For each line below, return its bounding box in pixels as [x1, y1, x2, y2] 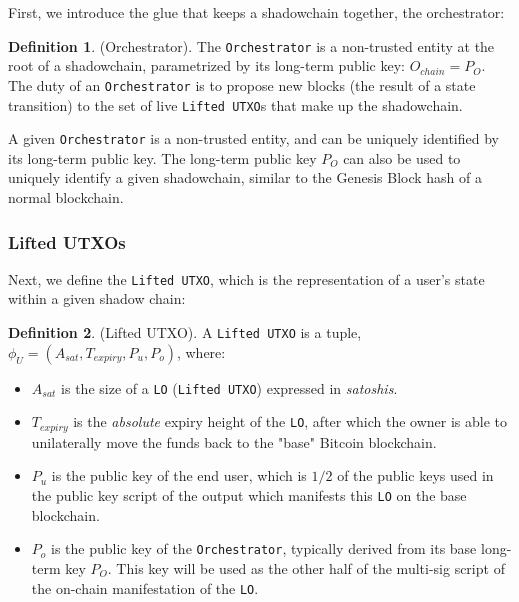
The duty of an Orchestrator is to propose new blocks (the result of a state [8, 74, 476, 95]
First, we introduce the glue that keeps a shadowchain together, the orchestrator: [8, 2, 505, 22]
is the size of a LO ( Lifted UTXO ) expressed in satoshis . [61, 377, 398, 398]
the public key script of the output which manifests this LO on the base [31, 485, 467, 506]
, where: [176, 341, 226, 362]
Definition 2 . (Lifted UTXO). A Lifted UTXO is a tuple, [8, 322, 362, 343]
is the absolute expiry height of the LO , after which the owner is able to [73, 411, 508, 432]
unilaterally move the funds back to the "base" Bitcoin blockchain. [31, 431, 437, 452]
